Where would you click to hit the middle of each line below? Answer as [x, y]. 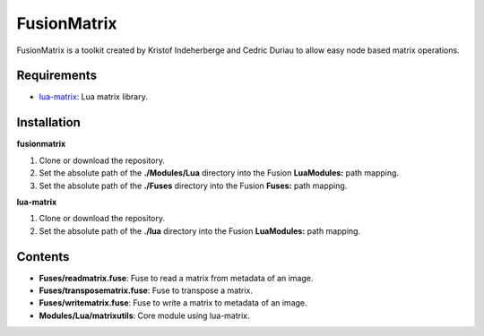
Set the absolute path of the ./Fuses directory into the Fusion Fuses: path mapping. [193, 185]
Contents [43, 257]
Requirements [57, 76]
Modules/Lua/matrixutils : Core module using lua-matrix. [144, 315]
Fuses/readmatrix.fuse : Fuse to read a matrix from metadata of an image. [176, 278]
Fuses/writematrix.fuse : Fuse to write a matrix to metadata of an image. [173, 303]
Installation [48, 122]
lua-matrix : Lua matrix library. [93, 97]
